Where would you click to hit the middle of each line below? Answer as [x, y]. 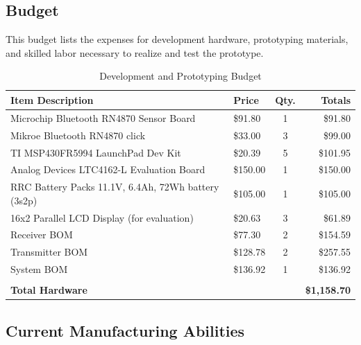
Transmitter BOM [49, 252]
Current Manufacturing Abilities [125, 330]
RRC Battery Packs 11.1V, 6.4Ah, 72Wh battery [115, 187]
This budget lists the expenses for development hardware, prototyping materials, [177, 39]
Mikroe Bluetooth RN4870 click [78, 135]
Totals [336, 99]
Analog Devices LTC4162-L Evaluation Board [108, 169]
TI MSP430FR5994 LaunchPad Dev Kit [96, 152]
